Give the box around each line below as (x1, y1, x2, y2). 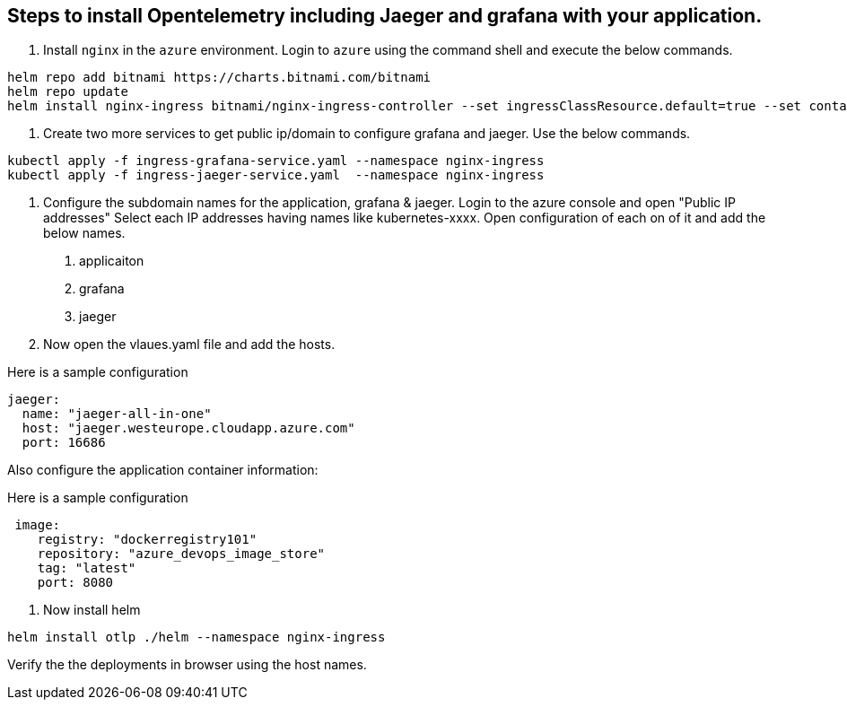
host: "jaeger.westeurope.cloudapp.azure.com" (22, 421, 355, 436)
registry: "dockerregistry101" (37, 532, 258, 547)
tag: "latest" (37, 561, 136, 576)
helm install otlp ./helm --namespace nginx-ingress (7, 630, 386, 645)
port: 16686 (22, 435, 106, 450)
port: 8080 (37, 575, 114, 590)
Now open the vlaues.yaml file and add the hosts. (43, 336, 336, 353)
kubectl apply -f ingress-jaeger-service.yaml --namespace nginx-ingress (7, 168, 545, 183)
